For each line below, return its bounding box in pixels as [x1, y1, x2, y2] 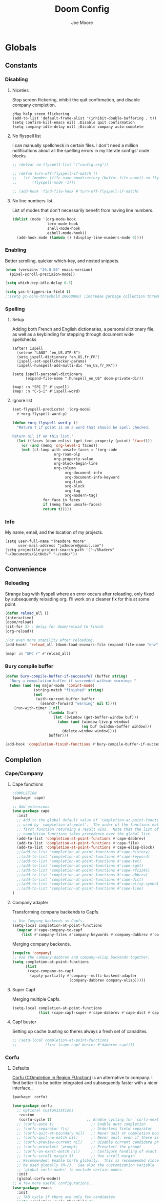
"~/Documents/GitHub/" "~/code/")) [5, 552, 78, 557]
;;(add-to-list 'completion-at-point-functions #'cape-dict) [17, 877, 144, 882]
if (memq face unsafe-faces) [43, 502, 102, 507]
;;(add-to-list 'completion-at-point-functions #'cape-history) [17, 850, 150, 855]
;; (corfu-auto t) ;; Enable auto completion [17, 1122, 146, 1127]
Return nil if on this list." [12, 433, 74, 439]
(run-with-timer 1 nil [14, 706, 60, 711]
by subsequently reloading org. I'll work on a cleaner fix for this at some [5, 596, 150, 602]
